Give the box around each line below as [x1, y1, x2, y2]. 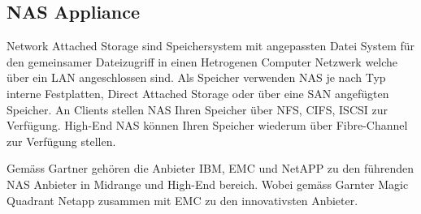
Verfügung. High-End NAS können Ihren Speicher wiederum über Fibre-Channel [7, 117, 408, 134]
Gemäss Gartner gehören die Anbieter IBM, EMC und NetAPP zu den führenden [7, 160, 414, 177]
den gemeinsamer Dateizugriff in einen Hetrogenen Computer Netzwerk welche [7, 53, 398, 70]
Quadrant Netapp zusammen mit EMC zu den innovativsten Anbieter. [7, 191, 358, 208]
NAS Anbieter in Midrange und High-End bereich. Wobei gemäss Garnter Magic [7, 175, 409, 192]
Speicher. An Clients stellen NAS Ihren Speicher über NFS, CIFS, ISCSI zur [7, 101, 388, 118]
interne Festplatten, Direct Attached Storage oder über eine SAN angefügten [7, 84, 389, 101]
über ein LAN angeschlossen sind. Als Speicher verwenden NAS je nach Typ [7, 69, 386, 86]
